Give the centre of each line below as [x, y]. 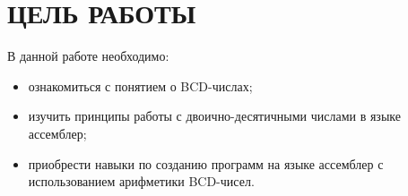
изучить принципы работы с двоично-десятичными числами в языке [214, 116]
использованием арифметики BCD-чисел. [141, 181]
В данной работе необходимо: [88, 56]
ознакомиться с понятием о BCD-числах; [140, 85]
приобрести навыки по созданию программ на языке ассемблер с [206, 163]
